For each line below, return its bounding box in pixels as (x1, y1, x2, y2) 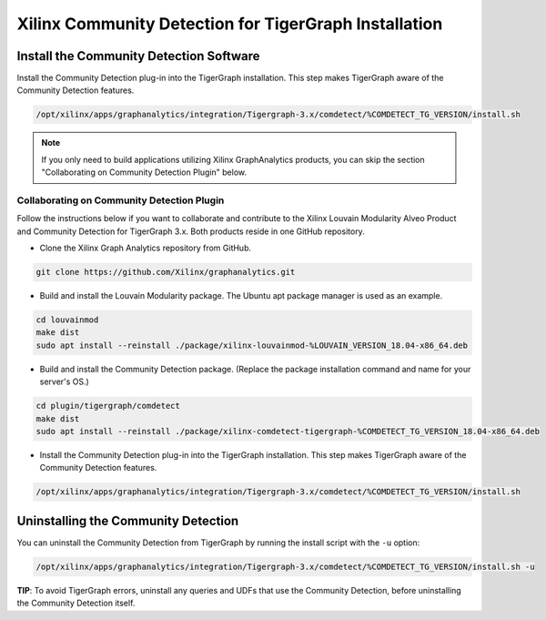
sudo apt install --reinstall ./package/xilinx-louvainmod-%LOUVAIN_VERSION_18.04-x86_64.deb (35, 340, 469, 351)
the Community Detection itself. (16, 597, 136, 609)
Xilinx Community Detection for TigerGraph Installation (16, 14, 443, 34)
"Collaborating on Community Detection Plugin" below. (41, 167, 248, 178)
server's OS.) (39, 376, 90, 387)
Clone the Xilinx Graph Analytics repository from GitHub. (39, 242, 252, 254)
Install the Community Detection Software (16, 48, 260, 64)
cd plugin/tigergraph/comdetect (35, 401, 181, 412)
